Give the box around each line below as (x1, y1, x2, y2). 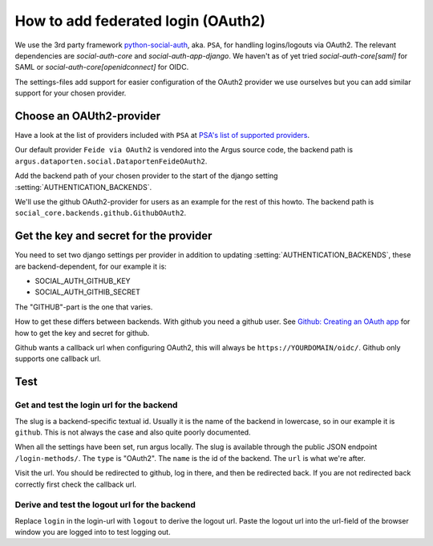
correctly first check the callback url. (14, 479, 136, 489)
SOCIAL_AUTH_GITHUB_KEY (34, 277, 132, 286)
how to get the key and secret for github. (14, 328, 150, 338)
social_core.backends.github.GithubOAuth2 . (14, 208, 187, 218)
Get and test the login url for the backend (14, 399, 178, 411)
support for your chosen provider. (14, 88, 127, 98)
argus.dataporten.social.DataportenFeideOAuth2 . (14, 156, 208, 166)
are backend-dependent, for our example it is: (14, 261, 168, 271)
